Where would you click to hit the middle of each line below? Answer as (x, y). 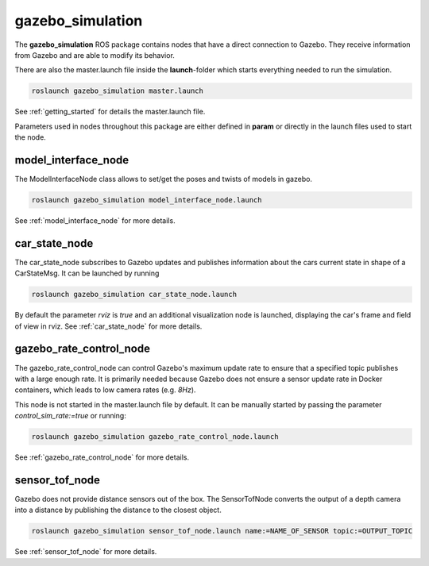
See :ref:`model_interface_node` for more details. (95, 220)
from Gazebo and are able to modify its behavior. (95, 55)
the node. (31, 137)
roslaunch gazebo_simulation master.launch (118, 91)
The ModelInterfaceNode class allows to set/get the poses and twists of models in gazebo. (164, 179)
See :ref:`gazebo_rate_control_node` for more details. (102, 457)
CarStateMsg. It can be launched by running (87, 273)
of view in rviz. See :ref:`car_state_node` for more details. (108, 326)
